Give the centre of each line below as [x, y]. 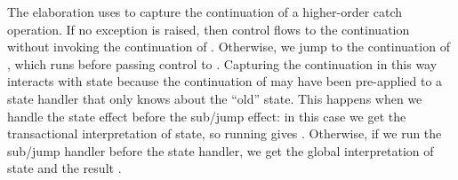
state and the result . [64, 168]
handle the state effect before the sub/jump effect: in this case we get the [207, 116]
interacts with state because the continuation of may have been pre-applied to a [225, 81]
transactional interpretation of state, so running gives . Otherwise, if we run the [225, 133]
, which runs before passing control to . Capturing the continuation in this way [222, 63]
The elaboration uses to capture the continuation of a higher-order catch [205, 12]
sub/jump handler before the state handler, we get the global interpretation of [221, 150]
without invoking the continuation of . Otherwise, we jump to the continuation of [229, 47]
